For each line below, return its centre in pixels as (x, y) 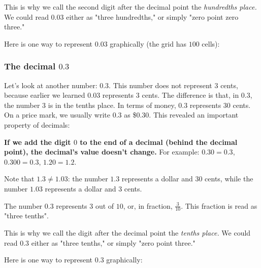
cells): (211, 43)
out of (105, 205)
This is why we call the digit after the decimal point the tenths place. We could (127, 232)
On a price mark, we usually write (57, 115)
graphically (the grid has (148, 43)
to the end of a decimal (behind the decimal (159, 142)
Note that (19, 179)
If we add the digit (38, 142)
